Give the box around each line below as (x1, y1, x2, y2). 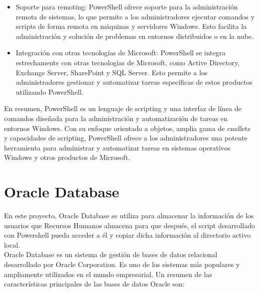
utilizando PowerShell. (15, 86, 84, 97)
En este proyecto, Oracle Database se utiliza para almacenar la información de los (4, 210, 254, 221)
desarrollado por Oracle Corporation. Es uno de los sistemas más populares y (4, 259, 240, 269)
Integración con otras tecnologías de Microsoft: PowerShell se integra (15, 47, 226, 58)
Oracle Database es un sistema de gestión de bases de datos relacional (4, 249, 218, 260)
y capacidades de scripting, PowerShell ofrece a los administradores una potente (4, 133, 248, 143)
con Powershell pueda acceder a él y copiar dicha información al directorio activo (4, 230, 251, 240)
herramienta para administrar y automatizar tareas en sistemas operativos (4, 142, 231, 152)
